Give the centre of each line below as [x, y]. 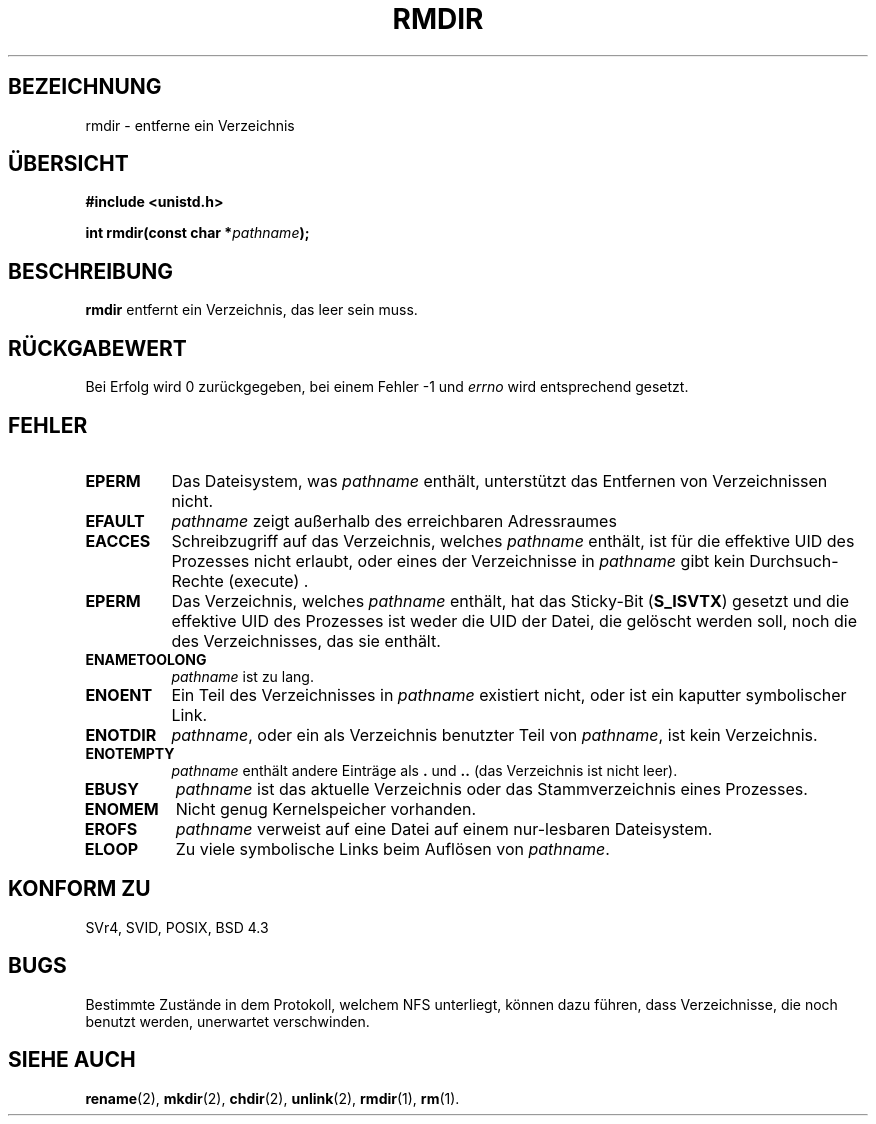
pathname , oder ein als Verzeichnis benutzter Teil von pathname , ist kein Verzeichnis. [494, 734]
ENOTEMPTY [130, 753]
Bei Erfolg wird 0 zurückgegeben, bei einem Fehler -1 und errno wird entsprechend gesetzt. [387, 387]
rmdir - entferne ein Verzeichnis [190, 125]
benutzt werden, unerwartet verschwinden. [227, 1021]
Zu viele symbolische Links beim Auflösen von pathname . [392, 848]
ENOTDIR [121, 734]
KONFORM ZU [79, 889]
